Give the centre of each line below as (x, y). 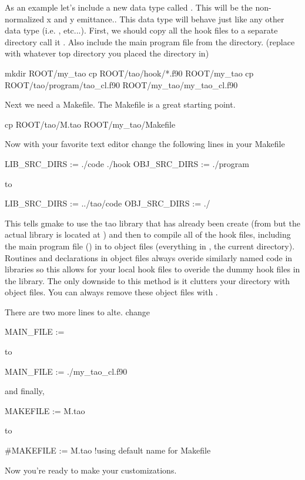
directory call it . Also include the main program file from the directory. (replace (150, 41)
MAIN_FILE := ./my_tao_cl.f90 (66, 371)
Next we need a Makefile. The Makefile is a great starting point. (120, 104)
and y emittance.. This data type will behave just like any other (169, 19)
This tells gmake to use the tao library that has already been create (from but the (152, 223)
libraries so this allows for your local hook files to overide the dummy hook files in (152, 269)
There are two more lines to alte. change (78, 311)
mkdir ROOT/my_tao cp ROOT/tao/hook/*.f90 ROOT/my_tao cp (129, 73)
